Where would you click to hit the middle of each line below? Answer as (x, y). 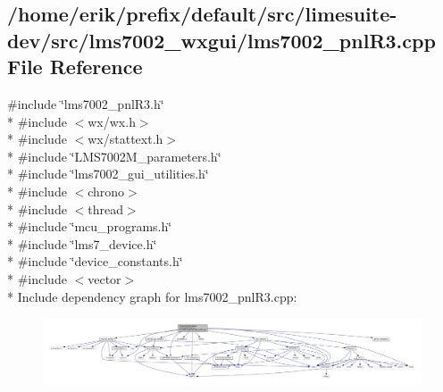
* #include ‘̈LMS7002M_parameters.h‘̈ (114, 156)
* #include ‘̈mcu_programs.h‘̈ (90, 226)
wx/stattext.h (125, 139)
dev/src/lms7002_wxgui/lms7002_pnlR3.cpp (221, 40)
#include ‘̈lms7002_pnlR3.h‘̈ (86, 103)
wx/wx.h (112, 121)
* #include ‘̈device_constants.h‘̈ (95, 261)
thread (105, 209)
